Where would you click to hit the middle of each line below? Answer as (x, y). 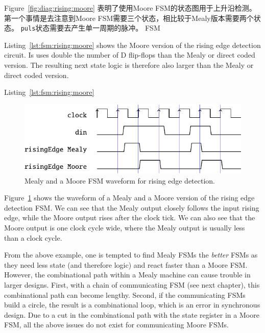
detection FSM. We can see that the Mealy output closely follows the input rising (132, 207)
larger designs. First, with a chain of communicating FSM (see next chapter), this (132, 285)
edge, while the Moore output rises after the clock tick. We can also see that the (130, 217)
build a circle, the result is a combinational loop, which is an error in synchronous (132, 305)
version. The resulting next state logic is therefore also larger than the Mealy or (129, 65)
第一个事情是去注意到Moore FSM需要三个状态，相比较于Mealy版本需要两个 (129, 18)
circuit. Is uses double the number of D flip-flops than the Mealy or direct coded (130, 55)
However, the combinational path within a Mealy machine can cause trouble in (127, 275)
